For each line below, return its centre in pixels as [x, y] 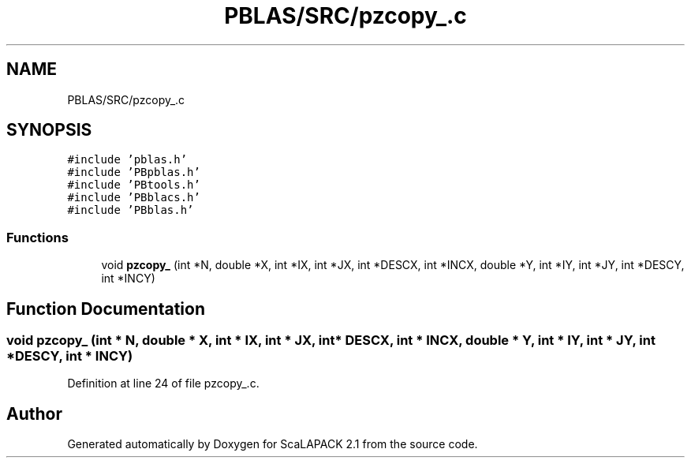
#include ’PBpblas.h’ [134, 172]
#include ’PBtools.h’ [134, 185]
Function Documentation [106, 309]
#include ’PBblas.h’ [131, 210]
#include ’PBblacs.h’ [134, 198]
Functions [37, 237]
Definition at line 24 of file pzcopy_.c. [163, 384]
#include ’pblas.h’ [127, 160]
